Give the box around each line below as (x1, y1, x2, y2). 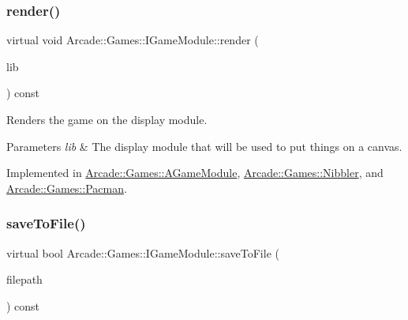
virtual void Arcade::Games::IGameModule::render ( (6, 32, 259, 48)
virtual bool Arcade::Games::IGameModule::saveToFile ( (6, 244, 279, 261)
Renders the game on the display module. (6, 111, 208, 127)
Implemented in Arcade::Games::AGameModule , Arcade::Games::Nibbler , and (6, 164, 384, 181)
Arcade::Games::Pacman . (6, 179, 127, 196)
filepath (6, 271, 43, 288)
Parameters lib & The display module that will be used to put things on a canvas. (6, 137, 402, 154)
